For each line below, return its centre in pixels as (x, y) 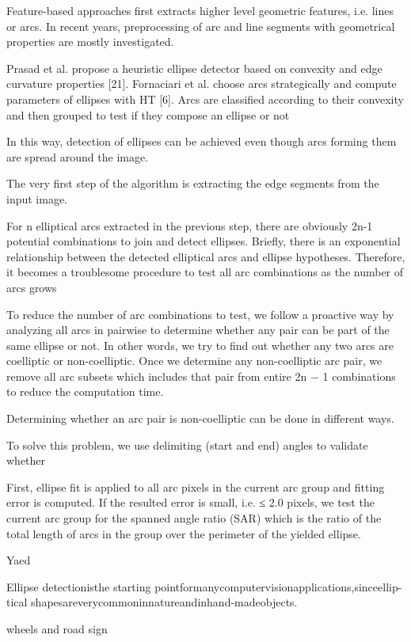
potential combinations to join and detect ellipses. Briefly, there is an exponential (204, 241)
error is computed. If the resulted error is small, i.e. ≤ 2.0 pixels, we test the (190, 502)
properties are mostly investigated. (90, 42)
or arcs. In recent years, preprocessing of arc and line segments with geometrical (201, 26)
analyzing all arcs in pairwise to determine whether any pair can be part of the (198, 330)
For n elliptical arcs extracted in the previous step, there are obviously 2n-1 (190, 225)
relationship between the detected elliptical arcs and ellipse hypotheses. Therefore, (206, 256)
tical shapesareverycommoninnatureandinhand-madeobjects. (152, 602)
